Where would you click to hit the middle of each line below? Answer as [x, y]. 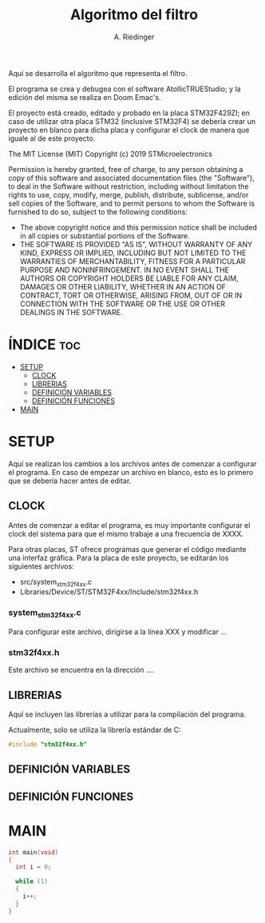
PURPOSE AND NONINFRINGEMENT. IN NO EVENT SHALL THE [125, 270]
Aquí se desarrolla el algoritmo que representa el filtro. [98, 73]
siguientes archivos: [41, 566]
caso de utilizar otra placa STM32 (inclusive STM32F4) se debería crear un [132, 121]
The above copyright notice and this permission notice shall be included [138, 227]
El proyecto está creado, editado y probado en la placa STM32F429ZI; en [129, 113]
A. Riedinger [134, 37]
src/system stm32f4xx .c [56, 583]
